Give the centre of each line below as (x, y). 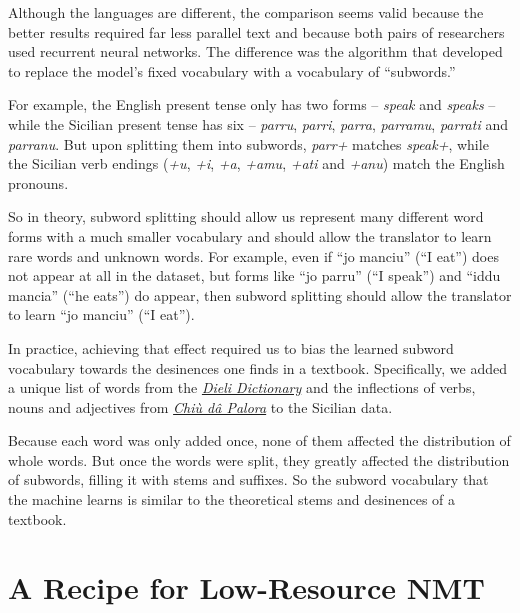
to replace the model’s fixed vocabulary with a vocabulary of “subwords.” (232, 70)
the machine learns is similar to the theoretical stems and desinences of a (232, 499)
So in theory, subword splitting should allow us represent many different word (246, 216)
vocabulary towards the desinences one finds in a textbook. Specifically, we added (257, 367)
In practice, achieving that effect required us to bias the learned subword (231, 347)
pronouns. (38, 182)
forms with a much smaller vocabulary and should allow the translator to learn (250, 235)
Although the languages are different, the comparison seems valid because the (246, 12)
